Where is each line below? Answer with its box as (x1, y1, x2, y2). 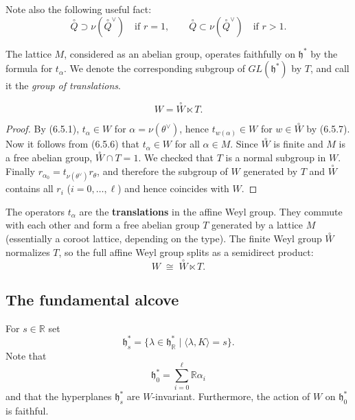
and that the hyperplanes (5, 389, 112, 404)
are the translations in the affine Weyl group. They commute (79, 204, 343, 218)
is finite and (273, 137, 323, 151)
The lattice (5, 46, 51, 60)
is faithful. (5, 404, 49, 418)
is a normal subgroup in (225, 150, 326, 165)
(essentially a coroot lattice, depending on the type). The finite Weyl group (5, 231, 322, 246)
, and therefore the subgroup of (97, 164, 228, 178)
